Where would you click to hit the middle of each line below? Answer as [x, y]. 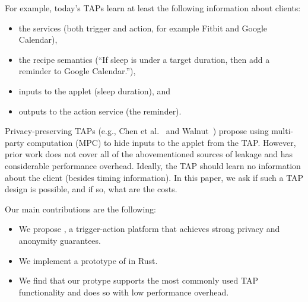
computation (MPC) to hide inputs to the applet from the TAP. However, [161, 142]
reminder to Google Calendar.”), [77, 71]
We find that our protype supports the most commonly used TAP [138, 280]
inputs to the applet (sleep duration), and [95, 90]
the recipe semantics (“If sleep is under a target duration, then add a [144, 59]
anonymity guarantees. [60, 240]
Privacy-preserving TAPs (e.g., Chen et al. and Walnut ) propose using [137, 131]
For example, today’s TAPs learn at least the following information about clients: [153, 8]
